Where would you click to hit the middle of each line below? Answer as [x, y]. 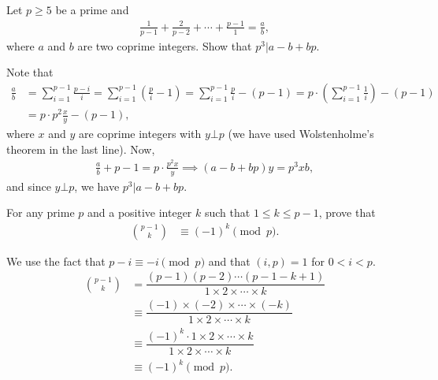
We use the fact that [56, 261]
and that [229, 261]
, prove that [347, 212]
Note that [30, 72]
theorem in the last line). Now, [81, 149]
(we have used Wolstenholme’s [301, 133]
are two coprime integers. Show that [165, 45]
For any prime [41, 212]
